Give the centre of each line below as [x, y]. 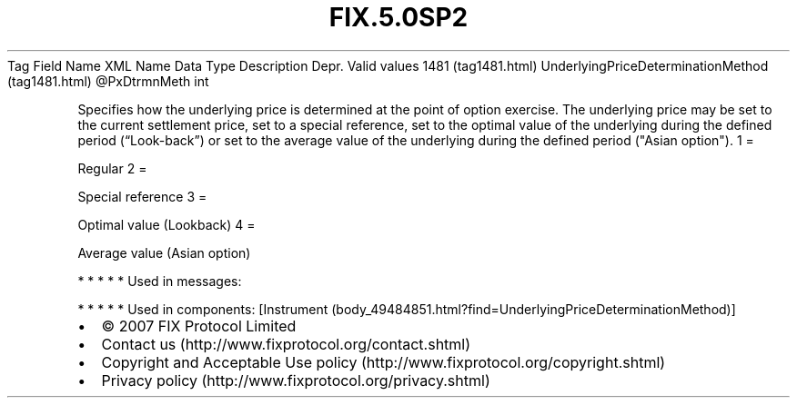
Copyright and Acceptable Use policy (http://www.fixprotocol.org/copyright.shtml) [383, 362]
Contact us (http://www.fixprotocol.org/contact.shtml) [286, 344]
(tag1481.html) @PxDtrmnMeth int [108, 81]
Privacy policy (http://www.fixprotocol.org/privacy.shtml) [296, 380]
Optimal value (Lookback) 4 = [166, 224]
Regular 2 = [112, 168]
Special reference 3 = [142, 196]
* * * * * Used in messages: [160, 281]
